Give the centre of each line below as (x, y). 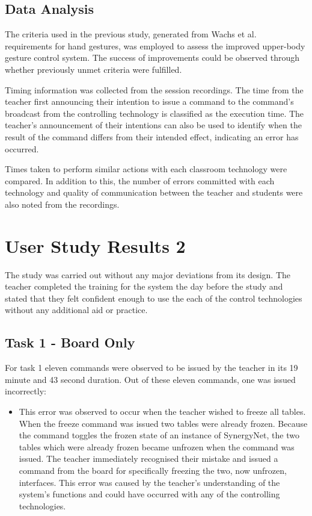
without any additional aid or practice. (76, 310)
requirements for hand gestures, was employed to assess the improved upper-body (155, 45)
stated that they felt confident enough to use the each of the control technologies (154, 298)
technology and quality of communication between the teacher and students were (154, 192)
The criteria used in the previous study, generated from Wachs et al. (131, 34)
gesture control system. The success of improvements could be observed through (152, 58)
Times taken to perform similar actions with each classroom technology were (146, 169)
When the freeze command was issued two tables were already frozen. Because (163, 423)
